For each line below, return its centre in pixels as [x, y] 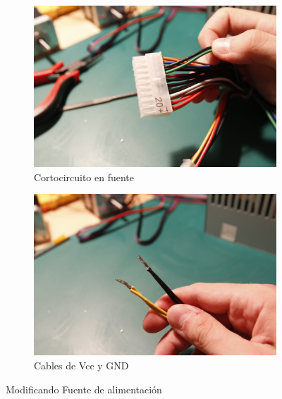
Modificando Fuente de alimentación [84, 389]
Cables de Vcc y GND [81, 365]
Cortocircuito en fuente [84, 177]
